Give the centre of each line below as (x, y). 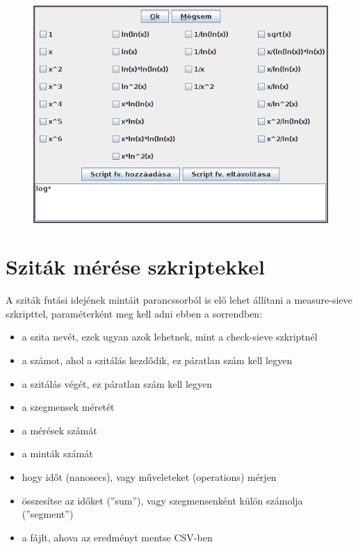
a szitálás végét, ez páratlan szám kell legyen (117, 383)
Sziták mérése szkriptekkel (135, 267)
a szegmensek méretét (68, 407)
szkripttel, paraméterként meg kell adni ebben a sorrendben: (134, 313)
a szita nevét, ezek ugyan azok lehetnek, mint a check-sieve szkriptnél (170, 337)
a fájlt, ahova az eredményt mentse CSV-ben (117, 537)
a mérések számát (59, 430)
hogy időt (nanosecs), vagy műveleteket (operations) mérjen (149, 476)
